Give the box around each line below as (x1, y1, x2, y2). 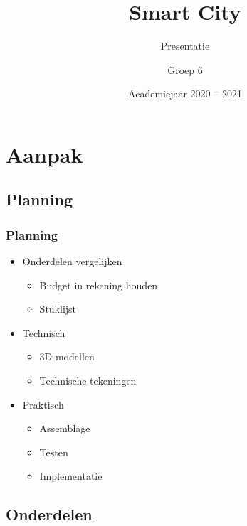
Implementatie (39, 468, 103, 483)
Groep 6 (167, 62, 203, 77)
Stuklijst (39, 301, 77, 316)
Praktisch (22, 397, 64, 412)
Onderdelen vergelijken (22, 254, 122, 269)
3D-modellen (39, 349, 95, 364)
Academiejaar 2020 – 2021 (128, 86, 242, 101)
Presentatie (160, 38, 210, 53)
